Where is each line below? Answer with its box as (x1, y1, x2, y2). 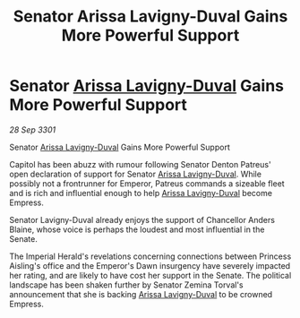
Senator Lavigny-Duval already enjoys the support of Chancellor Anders (9, 214, 276, 225)
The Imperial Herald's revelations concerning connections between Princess (9, 251, 292, 262)
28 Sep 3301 (9, 124, 56, 135)
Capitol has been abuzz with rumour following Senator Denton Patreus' (9, 159, 271, 169)
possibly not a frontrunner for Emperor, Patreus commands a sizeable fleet (9, 177, 285, 189)
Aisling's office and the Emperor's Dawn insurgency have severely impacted (9, 260, 291, 271)
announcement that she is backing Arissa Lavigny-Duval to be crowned (9, 288, 273, 299)
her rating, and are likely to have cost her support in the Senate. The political (9, 270, 292, 280)
